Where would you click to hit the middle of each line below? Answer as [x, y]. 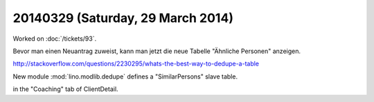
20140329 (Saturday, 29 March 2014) [123, 18]
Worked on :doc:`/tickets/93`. [55, 39]
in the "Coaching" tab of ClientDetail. [65, 89]
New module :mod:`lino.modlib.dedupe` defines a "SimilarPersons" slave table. [125, 76]
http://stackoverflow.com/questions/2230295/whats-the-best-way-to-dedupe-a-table [136, 64]
